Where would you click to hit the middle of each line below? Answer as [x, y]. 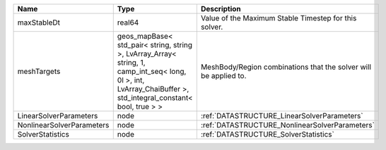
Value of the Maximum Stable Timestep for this [279, 18]
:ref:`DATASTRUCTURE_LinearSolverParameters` [282, 116]
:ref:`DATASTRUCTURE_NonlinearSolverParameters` [287, 125]
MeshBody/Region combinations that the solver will [286, 67]
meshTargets [39, 71]
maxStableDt [39, 23]
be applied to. [223, 76]
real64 [128, 23]
